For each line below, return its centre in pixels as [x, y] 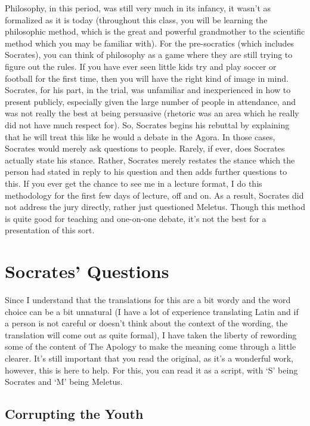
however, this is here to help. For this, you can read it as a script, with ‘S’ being [151, 370]
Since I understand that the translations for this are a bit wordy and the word [148, 300]
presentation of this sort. [50, 230]
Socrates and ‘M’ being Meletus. [64, 382]
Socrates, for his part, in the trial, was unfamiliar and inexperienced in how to [148, 90]
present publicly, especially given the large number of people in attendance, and [150, 101]
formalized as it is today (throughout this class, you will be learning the [136, 19]
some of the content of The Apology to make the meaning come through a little [151, 346]
